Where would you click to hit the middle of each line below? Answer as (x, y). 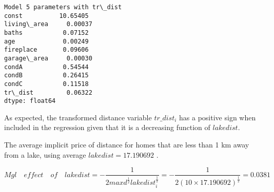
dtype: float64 (30, 101)
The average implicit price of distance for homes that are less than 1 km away (127, 145)
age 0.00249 (46, 41)
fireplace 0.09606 (46, 50)
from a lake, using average (45, 154)
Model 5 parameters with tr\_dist (63, 7)
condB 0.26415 (46, 76)
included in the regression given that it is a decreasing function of (107, 127)
